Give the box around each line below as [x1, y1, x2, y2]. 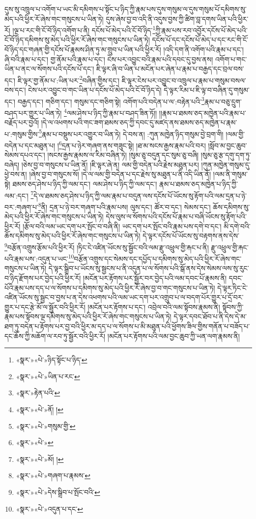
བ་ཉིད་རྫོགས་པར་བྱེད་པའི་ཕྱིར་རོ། [4, 273, 81, 283]
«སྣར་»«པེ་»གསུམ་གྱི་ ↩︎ [16, 421, 76, 431]
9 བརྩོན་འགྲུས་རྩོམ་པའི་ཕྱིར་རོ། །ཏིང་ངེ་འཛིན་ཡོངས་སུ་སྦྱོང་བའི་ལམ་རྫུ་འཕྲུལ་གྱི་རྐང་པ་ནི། [4, 240, 209, 252]
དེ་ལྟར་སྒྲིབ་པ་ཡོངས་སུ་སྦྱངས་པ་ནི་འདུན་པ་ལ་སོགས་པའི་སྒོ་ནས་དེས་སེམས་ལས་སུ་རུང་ [48, 263, 249, 273]
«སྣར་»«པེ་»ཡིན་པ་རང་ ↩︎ [16, 371, 80, 381]
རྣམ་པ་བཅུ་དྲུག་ [204, 96, 242, 106]
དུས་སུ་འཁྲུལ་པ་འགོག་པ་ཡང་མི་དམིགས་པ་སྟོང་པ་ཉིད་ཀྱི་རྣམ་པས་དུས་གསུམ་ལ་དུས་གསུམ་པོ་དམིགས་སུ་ [4, 4, 247, 14]
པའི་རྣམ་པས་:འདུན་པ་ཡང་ [4, 253, 68, 263]
